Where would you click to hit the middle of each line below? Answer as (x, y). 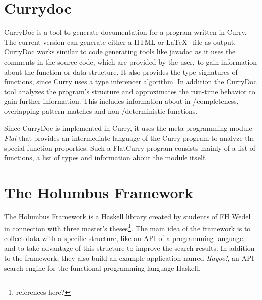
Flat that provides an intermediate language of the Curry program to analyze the (129, 138)
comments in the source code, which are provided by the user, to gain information (131, 61)
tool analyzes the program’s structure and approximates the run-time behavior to (130, 91)
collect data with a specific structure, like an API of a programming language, (125, 238)
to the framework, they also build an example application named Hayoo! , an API (129, 258)
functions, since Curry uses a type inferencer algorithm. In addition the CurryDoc (130, 81)
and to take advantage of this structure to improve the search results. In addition (129, 248)
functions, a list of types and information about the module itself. (106, 158)
